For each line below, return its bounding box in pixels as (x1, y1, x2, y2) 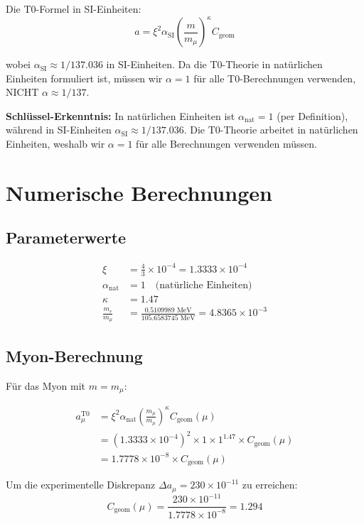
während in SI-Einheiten (6, 122, 112, 137)
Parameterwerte (6, 226, 127, 249)
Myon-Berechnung (6, 344, 143, 366)
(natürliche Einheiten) (155, 280, 252, 290)
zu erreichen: (242, 477, 298, 492)
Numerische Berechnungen (6, 178, 272, 207)
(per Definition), (277, 108, 348, 123)
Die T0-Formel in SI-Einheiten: (6, 1, 141, 16)
